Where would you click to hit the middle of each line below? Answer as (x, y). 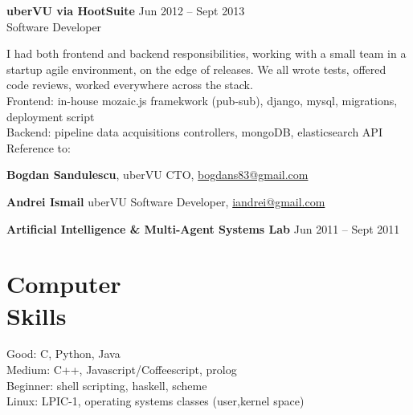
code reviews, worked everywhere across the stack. (130, 85)
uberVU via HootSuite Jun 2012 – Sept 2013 (126, 10)
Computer (64, 284)
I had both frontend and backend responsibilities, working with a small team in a (206, 53)
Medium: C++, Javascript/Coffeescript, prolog (122, 370)
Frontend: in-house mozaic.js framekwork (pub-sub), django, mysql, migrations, (202, 100)
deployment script (51, 116)
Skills (37, 315)
